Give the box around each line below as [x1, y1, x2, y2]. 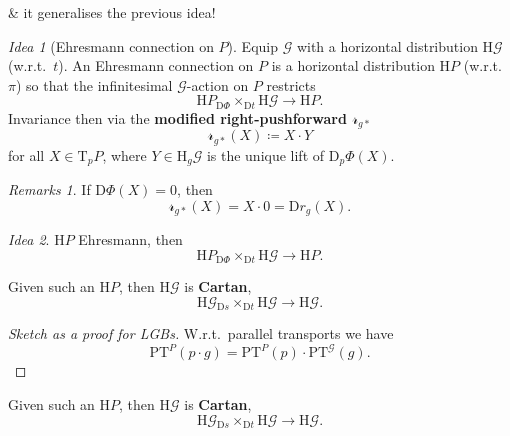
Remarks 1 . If [8, 179, 91, 200]
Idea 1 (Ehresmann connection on [8, 35, 214, 56]
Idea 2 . [8, 229, 50, 250]
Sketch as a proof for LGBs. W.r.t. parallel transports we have [8, 323, 394, 344]
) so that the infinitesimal [15, 74, 173, 95]
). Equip [227, 35, 278, 56]
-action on [186, 74, 249, 95]
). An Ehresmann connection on [58, 55, 254, 76]
